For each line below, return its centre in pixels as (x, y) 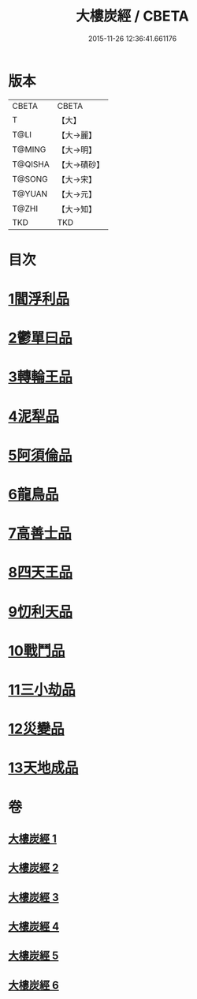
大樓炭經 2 (33, 868)
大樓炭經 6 (33, 985)
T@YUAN (30, 193)
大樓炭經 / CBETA (132, 16)
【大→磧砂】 (81, 164)
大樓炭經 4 (34, 927)
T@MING (29, 149)
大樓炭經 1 (33, 838)
